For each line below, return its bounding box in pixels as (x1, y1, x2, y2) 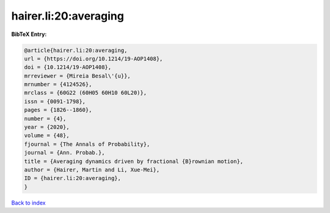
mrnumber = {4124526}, (24, 81, 92, 88)
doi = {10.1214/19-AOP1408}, (24, 64, 112, 71)
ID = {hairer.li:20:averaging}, (24, 175, 122, 182)
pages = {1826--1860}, (24, 107, 92, 114)
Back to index (11, 199, 46, 206)
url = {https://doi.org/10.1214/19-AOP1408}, (24, 55, 163, 62)
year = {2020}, (24, 124, 70, 131)
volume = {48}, (24, 132, 70, 139)
